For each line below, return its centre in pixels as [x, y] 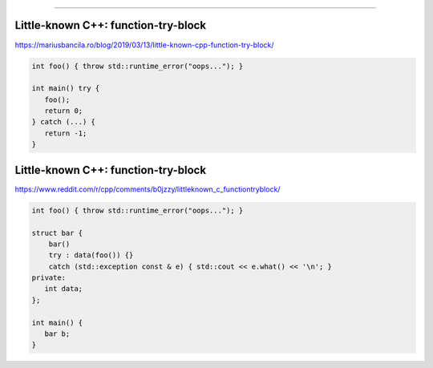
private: [49, 278]
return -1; [66, 133]
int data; [64, 289]
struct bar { [57, 233]
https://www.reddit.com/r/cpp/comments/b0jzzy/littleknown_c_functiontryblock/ [148, 189]
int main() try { [66, 89]
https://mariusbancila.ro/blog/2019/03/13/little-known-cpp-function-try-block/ [144, 45]
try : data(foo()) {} [91, 255]
